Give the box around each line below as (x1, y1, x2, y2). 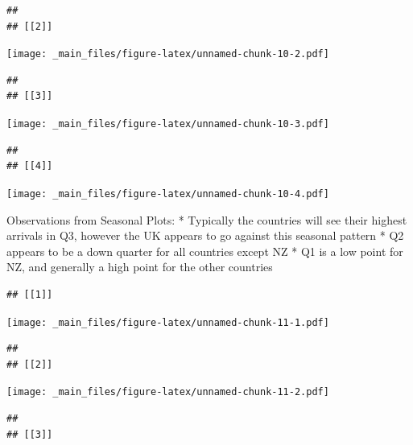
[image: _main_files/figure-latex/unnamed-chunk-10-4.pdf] (6, 187, 329, 200)
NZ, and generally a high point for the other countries (6, 258, 273, 275)
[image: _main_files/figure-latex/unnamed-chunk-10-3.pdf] (6, 118, 329, 130)
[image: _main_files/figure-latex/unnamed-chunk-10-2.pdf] (6, 48, 329, 60)
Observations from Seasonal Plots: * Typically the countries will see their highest (6, 211, 407, 228)
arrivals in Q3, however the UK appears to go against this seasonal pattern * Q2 (6, 227, 404, 244)
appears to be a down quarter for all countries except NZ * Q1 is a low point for (6, 242, 403, 259)
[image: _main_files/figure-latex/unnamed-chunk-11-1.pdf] (6, 316, 329, 328)
